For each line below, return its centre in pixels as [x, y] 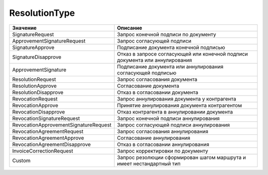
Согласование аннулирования [154, 138]
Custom [21, 160]
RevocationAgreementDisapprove [52, 144]
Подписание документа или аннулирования [170, 66]
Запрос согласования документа [157, 79]
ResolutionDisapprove [38, 92]
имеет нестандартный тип [149, 164]
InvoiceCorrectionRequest [43, 151]
